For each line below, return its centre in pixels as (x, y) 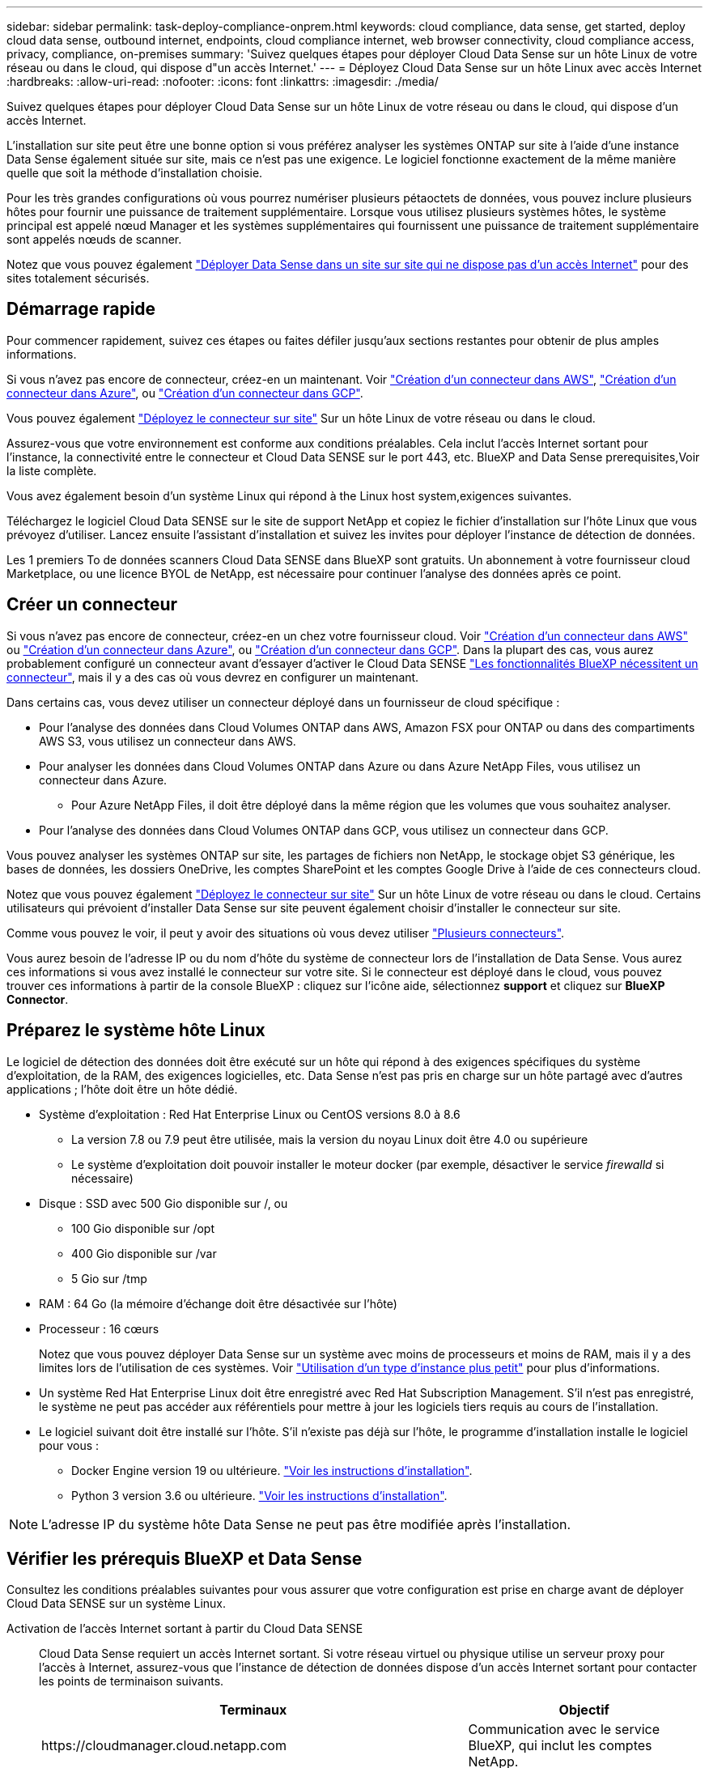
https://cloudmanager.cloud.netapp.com (164, 1746)
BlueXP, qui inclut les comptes (560, 1746)
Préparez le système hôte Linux (136, 1031)
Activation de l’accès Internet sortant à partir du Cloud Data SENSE (185, 1629)
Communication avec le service (564, 1730)
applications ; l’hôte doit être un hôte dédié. (122, 1089)
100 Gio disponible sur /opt (143, 1228)
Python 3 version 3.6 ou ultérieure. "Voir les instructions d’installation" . (259, 1495)
